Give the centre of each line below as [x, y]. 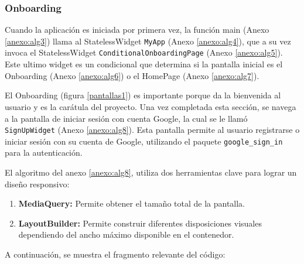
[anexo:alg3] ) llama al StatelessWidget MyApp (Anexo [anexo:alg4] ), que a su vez [148, 41]
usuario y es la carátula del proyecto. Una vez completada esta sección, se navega [151, 106]
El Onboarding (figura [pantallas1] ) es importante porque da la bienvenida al [143, 95]
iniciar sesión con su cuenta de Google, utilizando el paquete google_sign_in [144, 141]
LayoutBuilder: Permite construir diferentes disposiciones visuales [140, 223]
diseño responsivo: [37, 184]
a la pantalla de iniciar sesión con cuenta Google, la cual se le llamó [126, 118]
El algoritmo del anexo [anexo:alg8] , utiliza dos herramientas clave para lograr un [151, 172]
